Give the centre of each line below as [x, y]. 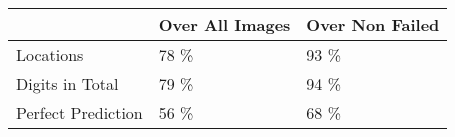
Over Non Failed [373, 24]
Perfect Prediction [79, 112]
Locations [50, 54]
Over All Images [224, 24]
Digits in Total [67, 83]
